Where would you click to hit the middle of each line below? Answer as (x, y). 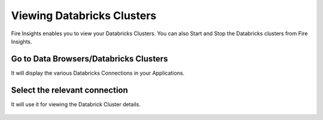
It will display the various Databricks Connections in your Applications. (98, 73)
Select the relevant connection (70, 90)
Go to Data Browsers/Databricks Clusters (89, 59)
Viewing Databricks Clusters (84, 16)
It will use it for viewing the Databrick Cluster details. (76, 104)
